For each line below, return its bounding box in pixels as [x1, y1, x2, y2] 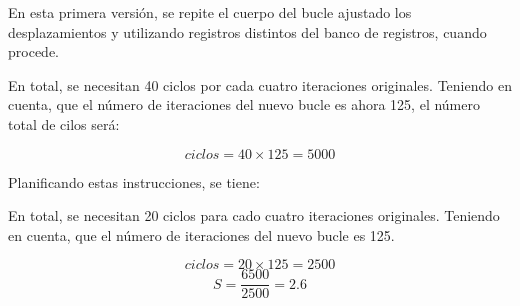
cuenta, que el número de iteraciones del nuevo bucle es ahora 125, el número [8, 94, 480, 115]
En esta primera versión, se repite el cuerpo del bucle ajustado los [8, 2, 412, 22]
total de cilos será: [8, 113, 120, 134]
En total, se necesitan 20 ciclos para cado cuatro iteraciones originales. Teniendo [8, 205, 500, 226]
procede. [8, 41, 59, 62]
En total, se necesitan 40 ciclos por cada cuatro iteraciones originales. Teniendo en [8, 74, 512, 95]
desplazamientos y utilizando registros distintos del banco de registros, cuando [8, 21, 487, 42]
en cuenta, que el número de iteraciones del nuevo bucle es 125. [8, 224, 395, 245]
